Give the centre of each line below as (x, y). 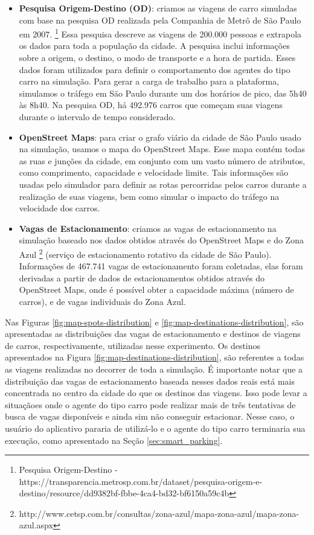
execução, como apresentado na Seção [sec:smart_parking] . (114, 440)
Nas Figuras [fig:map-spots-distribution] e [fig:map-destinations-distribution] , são (154, 322)
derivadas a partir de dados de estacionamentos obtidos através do (142, 277)
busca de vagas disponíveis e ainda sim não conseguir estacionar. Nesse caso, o (150, 416)
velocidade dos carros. (59, 208)
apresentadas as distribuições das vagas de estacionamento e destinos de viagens (153, 334)
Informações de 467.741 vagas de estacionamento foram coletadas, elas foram (161, 266)
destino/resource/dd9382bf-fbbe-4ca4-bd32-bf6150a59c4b (124, 493)
